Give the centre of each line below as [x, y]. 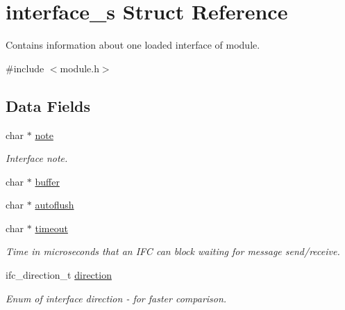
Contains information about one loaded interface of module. [133, 45]
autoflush [54, 205]
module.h [79, 68]
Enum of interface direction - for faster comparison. [116, 298]
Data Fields [48, 105]
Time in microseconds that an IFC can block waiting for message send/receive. [173, 251]
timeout [51, 228]
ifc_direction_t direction [59, 275]
